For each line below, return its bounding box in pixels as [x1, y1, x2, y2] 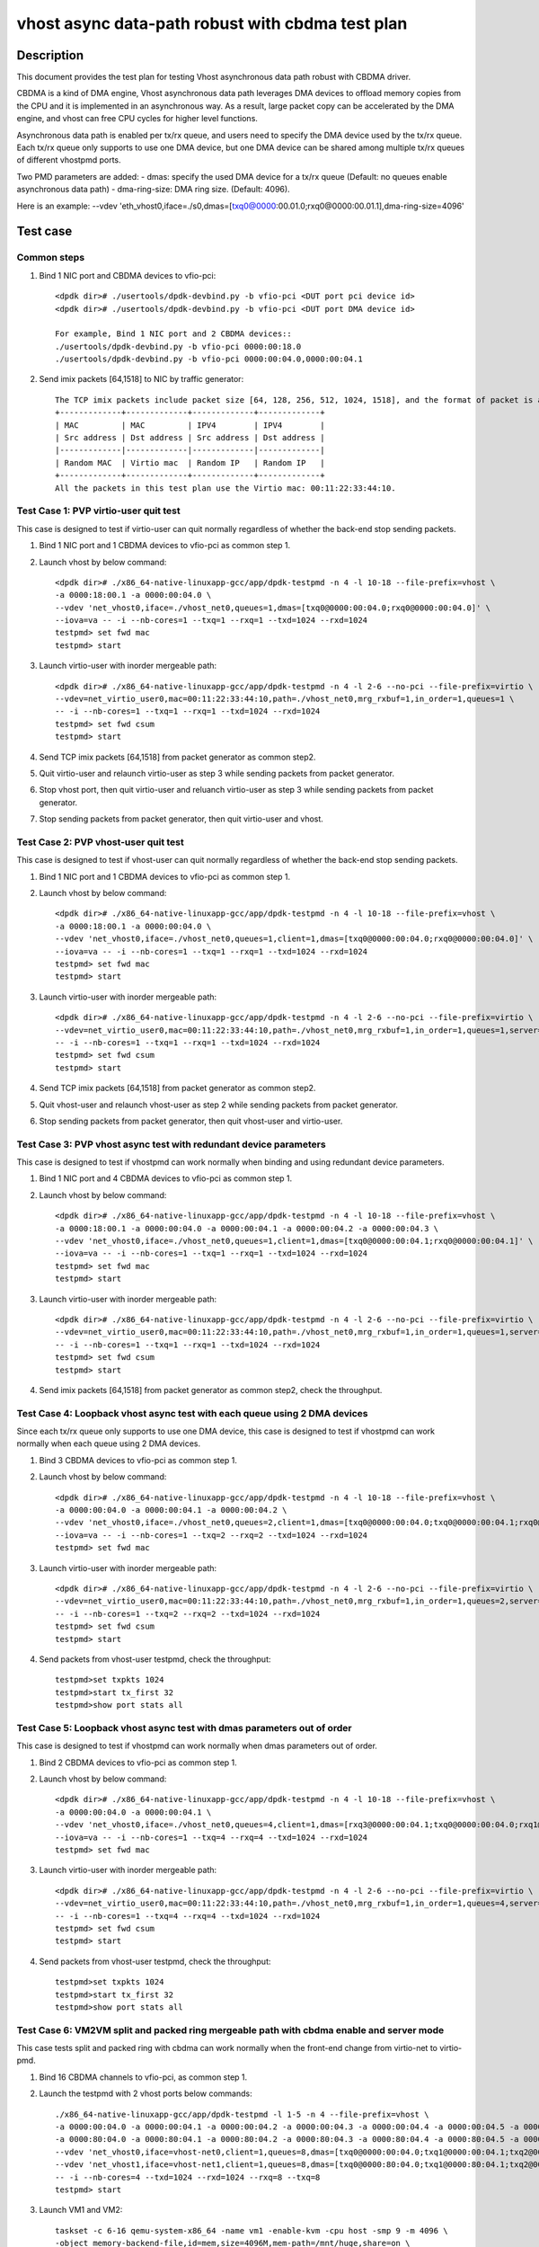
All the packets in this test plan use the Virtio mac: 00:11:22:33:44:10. [55, 483, 396, 493]
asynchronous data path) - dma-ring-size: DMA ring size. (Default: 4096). [16, 184, 291, 195]
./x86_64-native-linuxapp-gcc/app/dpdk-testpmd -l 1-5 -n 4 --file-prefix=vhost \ [55, 2109, 429, 2119]
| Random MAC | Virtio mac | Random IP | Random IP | [55, 457, 325, 467]
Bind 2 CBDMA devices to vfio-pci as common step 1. [39, 1757, 237, 1768]
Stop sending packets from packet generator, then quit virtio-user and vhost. [39, 813, 323, 824]
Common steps [16, 252, 85, 264]
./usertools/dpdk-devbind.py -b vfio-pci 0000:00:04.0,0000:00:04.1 [55, 354, 363, 364]
